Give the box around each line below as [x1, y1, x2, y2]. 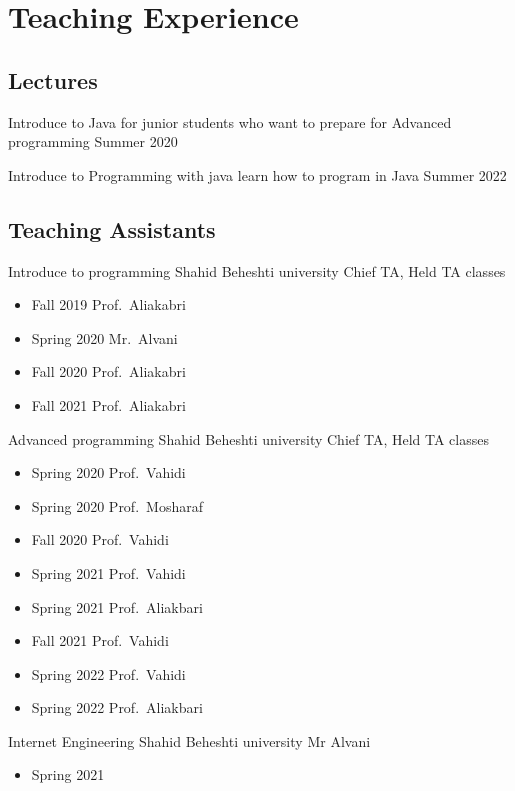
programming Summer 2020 [8, 131, 178, 152]
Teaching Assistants [8, 213, 216, 244]
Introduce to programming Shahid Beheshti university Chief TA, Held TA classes [8, 260, 506, 281]
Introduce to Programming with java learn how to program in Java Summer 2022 [8, 164, 507, 185]
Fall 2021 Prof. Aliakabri [31, 394, 186, 415]
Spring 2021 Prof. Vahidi [31, 562, 186, 583]
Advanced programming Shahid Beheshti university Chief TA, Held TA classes [8, 428, 489, 449]
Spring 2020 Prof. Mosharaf [31, 495, 203, 516]
